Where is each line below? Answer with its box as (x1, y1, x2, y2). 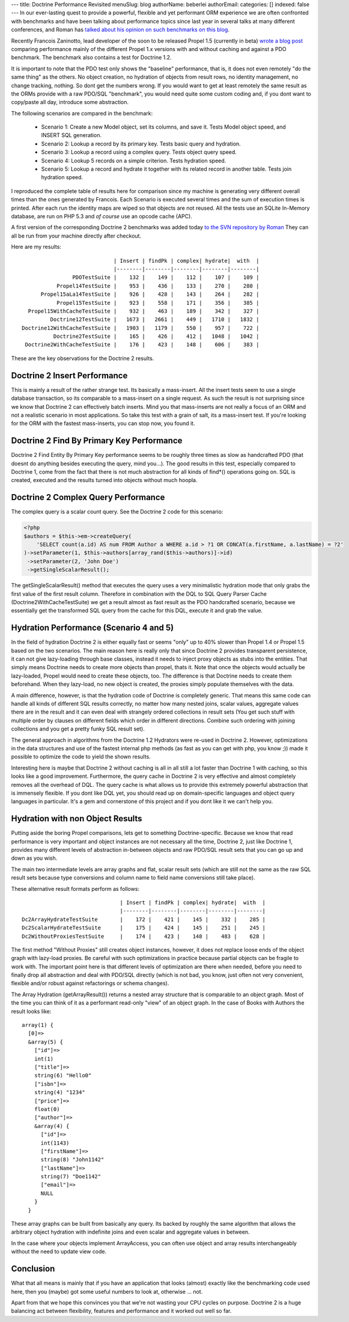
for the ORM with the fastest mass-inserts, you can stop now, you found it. (11, 420, 195, 427)
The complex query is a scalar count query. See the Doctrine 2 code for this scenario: (11, 508, 223, 515)
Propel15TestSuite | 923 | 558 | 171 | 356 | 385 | (56, 299, 259, 306)
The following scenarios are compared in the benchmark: (11, 109, 153, 117)
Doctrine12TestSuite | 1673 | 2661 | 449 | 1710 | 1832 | (50, 316, 259, 323)
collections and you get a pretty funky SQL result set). (11, 725, 145, 733)
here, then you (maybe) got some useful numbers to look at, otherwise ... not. (11, 1288, 203, 1295)
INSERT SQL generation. (41, 132, 102, 139)
